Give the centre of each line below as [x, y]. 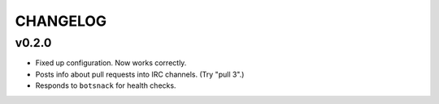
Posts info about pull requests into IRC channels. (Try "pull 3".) [140, 74]
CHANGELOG [61, 21]
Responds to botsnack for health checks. [106, 85]
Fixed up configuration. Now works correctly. [111, 63]
